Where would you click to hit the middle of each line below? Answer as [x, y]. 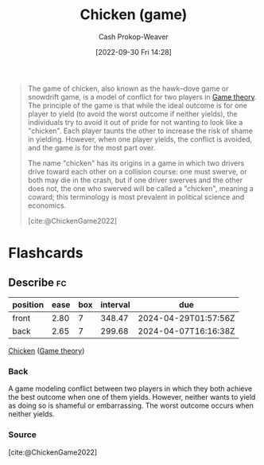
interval [115, 304]
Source [23, 435]
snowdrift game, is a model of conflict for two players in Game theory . [142, 96]
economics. [47, 205]
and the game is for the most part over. [91, 147]
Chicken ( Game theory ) [47, 350]
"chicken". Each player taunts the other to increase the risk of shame [140, 131]
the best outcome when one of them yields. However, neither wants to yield [132, 397]
